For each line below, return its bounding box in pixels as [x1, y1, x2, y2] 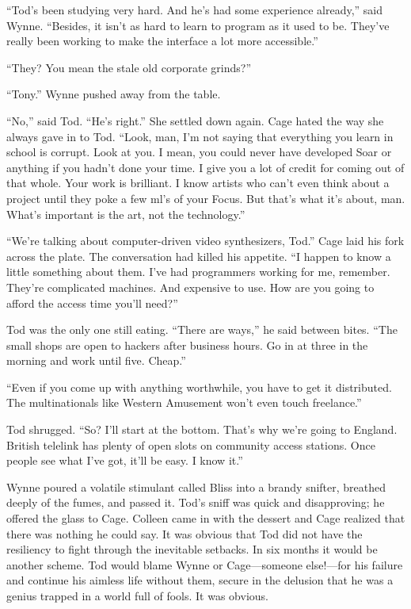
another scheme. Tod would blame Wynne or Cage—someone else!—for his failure [6, 556, 403, 573]
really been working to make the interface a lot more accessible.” [6, 33, 318, 49]
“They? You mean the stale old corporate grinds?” [6, 59, 252, 75]
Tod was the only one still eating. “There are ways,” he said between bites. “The [6, 321, 398, 338]
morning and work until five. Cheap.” [6, 352, 186, 369]
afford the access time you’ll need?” [6, 294, 178, 311]
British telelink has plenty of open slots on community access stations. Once [6, 436, 375, 453]
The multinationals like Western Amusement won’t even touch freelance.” [6, 394, 362, 411]
